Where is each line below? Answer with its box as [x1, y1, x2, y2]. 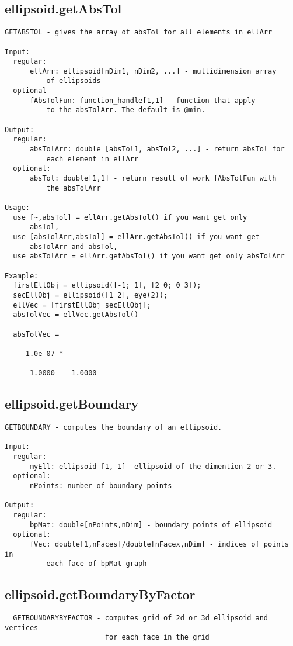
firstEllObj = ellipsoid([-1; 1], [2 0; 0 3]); [13, 281, 201, 290]
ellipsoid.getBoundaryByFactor [5, 585, 196, 603]
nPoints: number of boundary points [29, 481, 172, 490]
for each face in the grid [104, 633, 210, 642]
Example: [5, 271, 39, 280]
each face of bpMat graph [46, 559, 147, 568]
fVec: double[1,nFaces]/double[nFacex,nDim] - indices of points [29, 540, 289, 548]
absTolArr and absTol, [29, 242, 118, 251]
